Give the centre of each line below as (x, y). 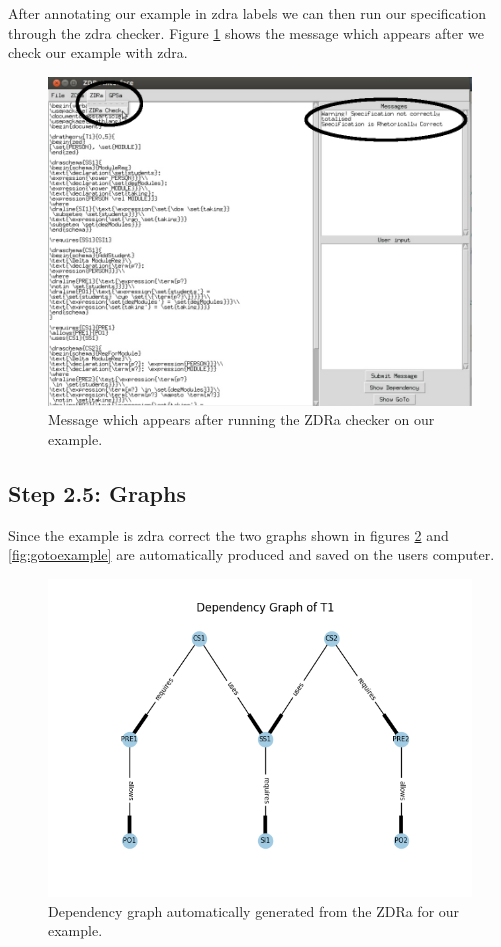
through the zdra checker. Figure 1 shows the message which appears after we (246, 32)
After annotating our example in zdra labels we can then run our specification (247, 13)
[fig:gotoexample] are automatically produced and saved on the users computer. (251, 554)
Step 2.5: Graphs (97, 492)
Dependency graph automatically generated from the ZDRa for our (254, 910)
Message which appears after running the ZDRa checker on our (241, 419)
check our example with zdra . (98, 52)
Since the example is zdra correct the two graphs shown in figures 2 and (228, 534)
